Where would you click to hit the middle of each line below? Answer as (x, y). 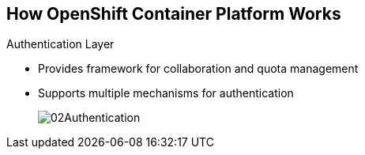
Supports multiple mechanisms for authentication (166, 93)
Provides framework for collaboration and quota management (198, 69)
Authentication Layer (60, 44)
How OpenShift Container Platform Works (174, 14)
